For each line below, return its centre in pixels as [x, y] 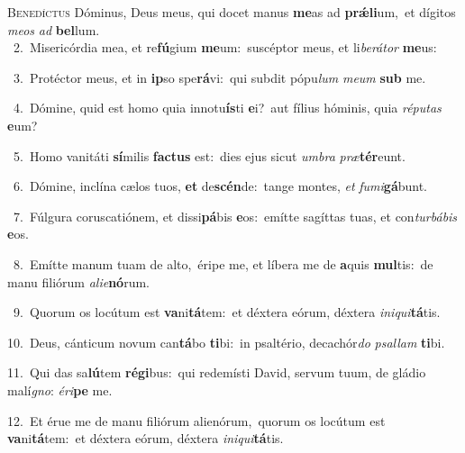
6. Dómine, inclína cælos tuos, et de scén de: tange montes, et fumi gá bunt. [220, 186]
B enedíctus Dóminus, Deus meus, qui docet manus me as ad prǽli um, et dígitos [232, 12]
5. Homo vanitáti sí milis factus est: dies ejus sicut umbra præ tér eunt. [209, 155]
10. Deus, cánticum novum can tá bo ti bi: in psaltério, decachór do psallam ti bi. [226, 342]
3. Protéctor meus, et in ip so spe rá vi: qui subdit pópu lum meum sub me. [219, 77]
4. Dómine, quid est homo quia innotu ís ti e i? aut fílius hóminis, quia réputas [227, 108]
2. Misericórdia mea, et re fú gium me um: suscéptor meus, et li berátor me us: [225, 47]
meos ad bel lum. [54, 29]
